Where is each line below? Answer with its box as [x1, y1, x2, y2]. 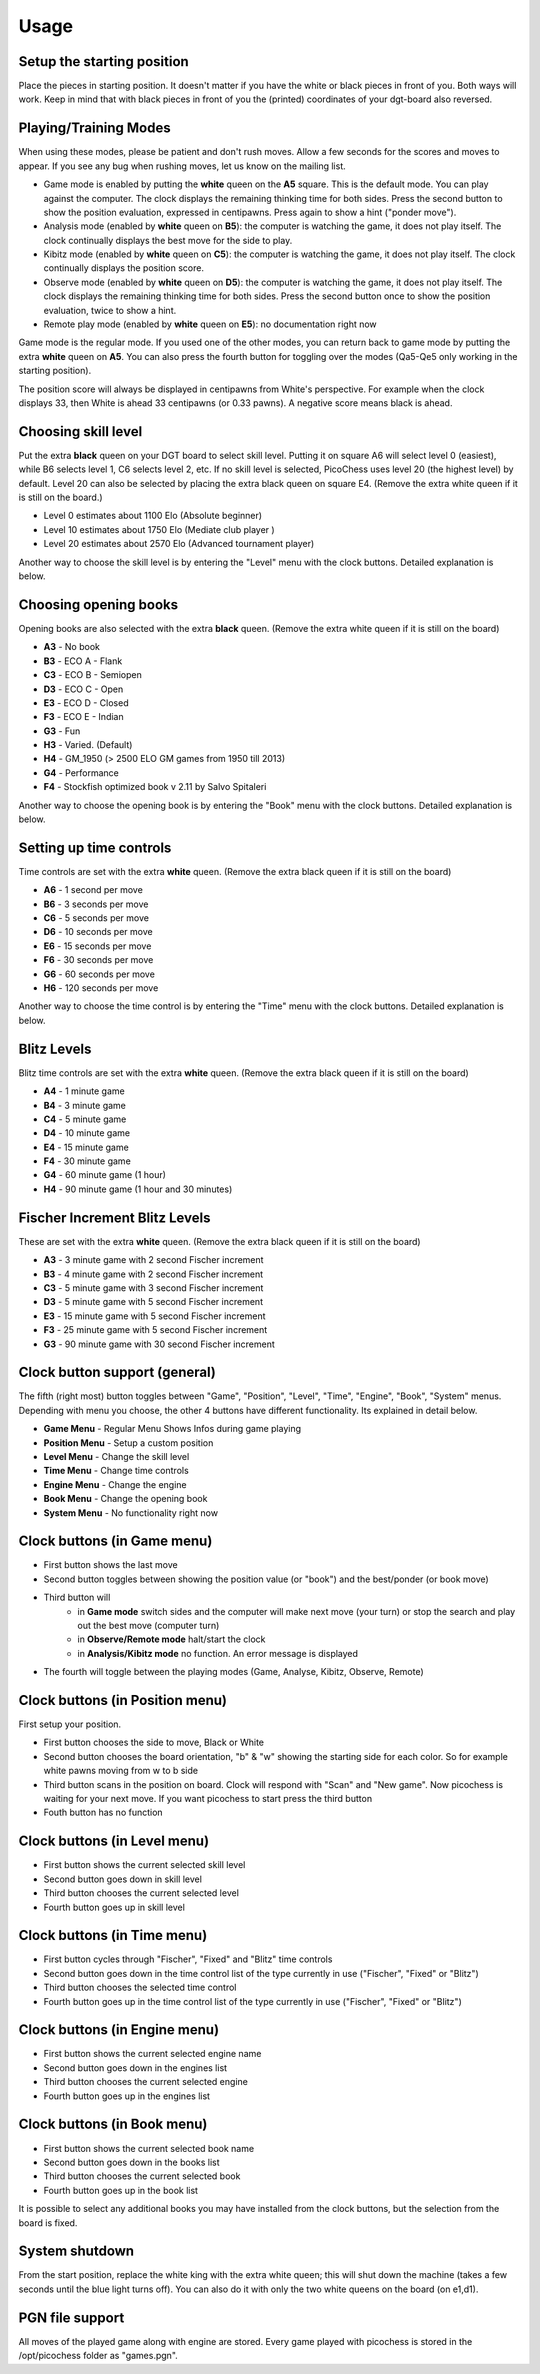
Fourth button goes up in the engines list [43, 2090, 210, 2102]
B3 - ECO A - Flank [43, 655, 123, 667]
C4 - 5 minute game [43, 1113, 127, 1125]
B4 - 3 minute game [43, 1099, 127, 1111]
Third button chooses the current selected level [43, 1887, 240, 1899]
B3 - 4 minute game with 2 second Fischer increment [43, 1268, 264, 1280]
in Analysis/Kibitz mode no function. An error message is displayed [77, 1647, 359, 1659]
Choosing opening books [18, 596, 179, 613]
